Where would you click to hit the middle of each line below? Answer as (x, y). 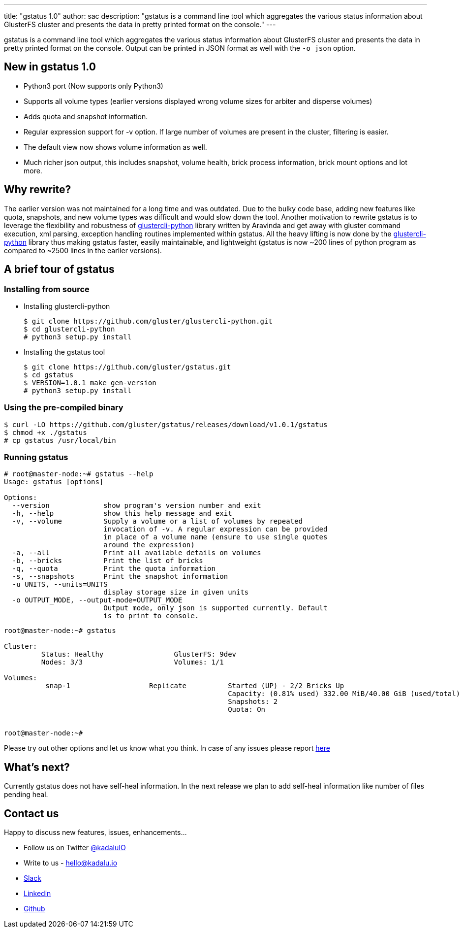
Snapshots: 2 (253, 702)
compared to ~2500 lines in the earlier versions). (83, 250)
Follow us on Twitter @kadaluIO (75, 848)
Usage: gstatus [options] (54, 482)
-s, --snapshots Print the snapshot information (120, 577)
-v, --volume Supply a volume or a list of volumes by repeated (157, 521)
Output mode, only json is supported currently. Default (216, 608)
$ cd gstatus (49, 375)
